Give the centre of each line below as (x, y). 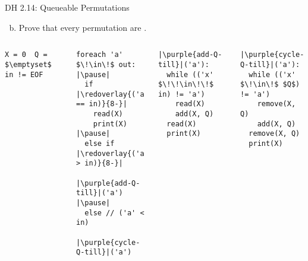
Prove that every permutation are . (83, 27)
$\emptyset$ (28, 64)
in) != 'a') (182, 94)
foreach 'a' (100, 55)
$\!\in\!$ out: (106, 64)
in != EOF (24, 74)
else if (100, 144)
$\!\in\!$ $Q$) (270, 85)
